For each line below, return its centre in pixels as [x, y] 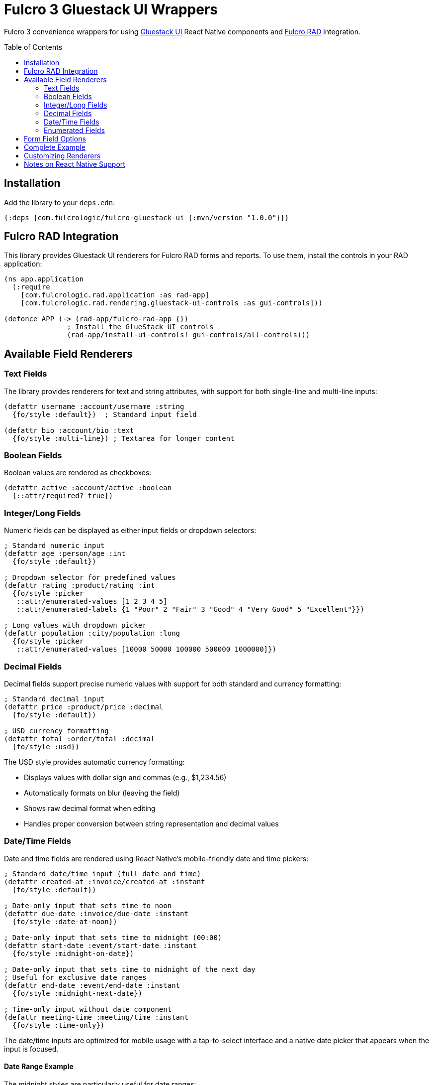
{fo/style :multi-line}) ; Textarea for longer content [123, 438]
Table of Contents [33, 47]
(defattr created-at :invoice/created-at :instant [105, 882]
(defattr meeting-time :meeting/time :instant [96, 1017]
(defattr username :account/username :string [94, 406]
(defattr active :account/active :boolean [88, 488]
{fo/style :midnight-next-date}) [77, 993]
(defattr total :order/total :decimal [80, 739]
